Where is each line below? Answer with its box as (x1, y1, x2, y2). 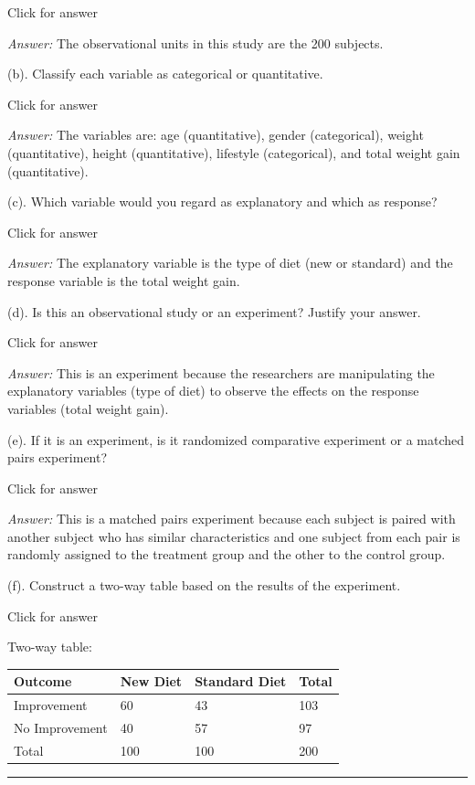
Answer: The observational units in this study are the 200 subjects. (7, 33, 384, 52)
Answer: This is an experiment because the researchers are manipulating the (7, 363, 435, 382)
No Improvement (14, 718, 108, 737)
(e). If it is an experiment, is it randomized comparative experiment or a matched (7, 430, 465, 449)
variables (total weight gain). (7, 398, 169, 418)
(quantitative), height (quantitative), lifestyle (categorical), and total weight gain (7, 143, 460, 162)
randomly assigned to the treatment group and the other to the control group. (7, 545, 446, 564)
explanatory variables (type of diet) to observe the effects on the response (7, 381, 419, 400)
